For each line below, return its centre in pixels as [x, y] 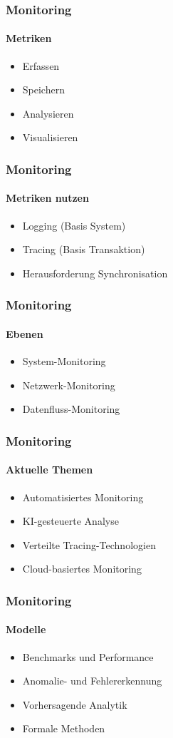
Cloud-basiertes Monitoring [82, 569]
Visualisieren [50, 137]
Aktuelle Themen [49, 470]
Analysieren [48, 113]
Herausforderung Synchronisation [95, 273]
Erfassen [41, 65]
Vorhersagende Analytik [75, 704]
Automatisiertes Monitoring [83, 497]
